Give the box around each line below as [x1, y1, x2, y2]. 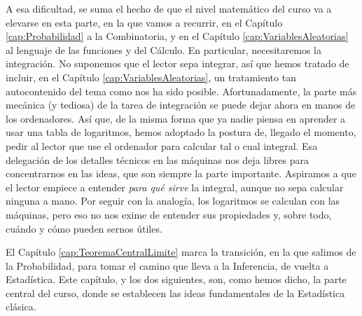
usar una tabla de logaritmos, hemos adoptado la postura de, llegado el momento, [6, 125, 356, 139]
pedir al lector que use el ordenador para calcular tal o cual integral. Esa [6, 138, 318, 153]
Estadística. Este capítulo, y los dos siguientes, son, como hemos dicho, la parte [6, 272, 347, 287]
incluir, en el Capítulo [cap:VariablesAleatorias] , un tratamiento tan [6, 69, 296, 84]
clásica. [6, 299, 36, 314]
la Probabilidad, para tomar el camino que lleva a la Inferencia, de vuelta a [6, 258, 329, 273]
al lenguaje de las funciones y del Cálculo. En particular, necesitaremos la [6, 42, 321, 57]
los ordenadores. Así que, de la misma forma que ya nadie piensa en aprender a [6, 111, 346, 125]
